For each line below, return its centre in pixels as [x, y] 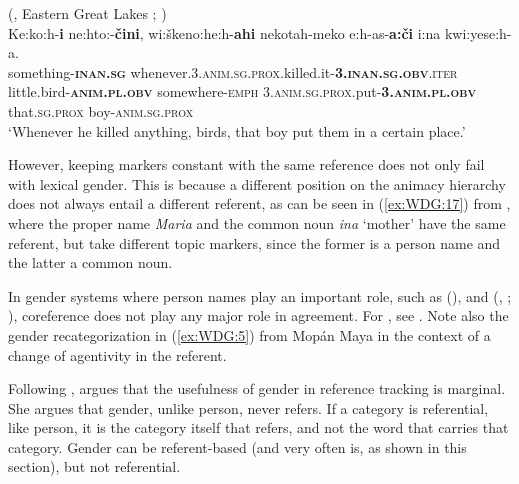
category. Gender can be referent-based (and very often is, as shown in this [237, 446]
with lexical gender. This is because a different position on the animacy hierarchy [257, 183]
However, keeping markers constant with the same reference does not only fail [246, 164]
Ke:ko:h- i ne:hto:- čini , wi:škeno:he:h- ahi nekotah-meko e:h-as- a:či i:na [224, 32]
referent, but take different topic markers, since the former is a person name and [254, 242]
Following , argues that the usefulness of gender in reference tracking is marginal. [257, 388]
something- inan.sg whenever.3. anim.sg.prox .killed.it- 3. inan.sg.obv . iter [233, 71]
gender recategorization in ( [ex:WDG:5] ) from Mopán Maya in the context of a [249, 334]
